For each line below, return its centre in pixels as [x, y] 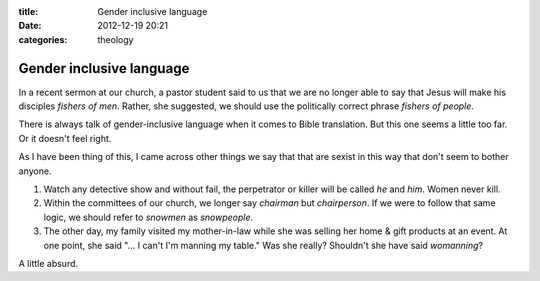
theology [115, 39]
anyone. [35, 171]
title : [28, 11]
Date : [30, 26]
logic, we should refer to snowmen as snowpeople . [148, 217]
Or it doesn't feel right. [65, 138]
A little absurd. [48, 263]
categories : [43, 39]
